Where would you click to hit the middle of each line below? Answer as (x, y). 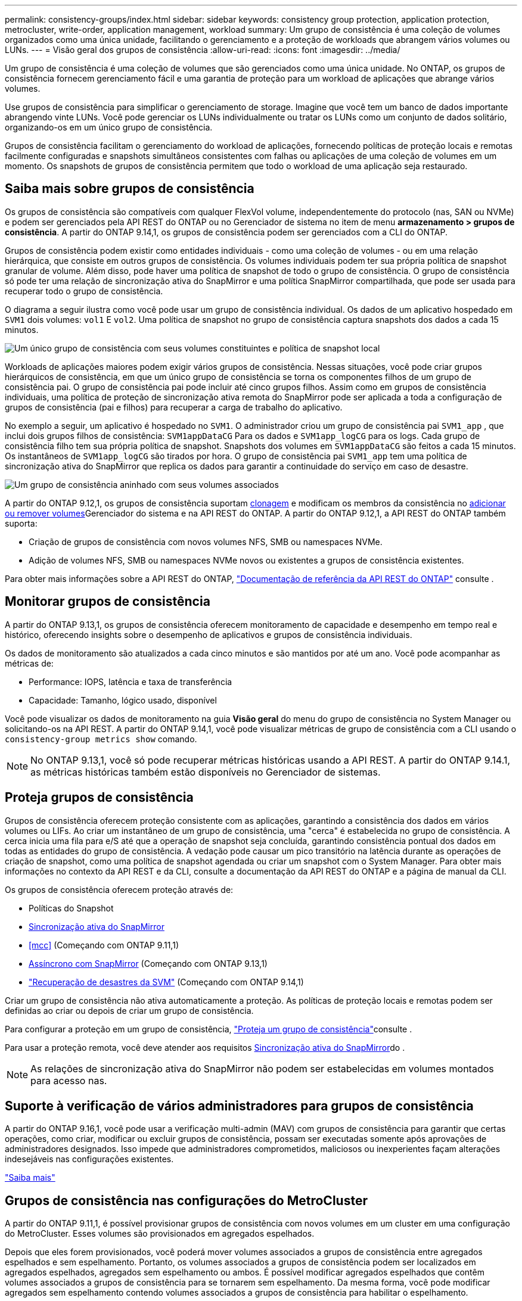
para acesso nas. (69, 1080)
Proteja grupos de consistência (99, 798)
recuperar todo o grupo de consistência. (84, 291)
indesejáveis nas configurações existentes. (89, 1159)
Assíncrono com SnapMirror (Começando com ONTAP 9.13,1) (148, 963)
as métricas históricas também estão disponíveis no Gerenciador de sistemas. (206, 772)
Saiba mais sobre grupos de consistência (130, 189)
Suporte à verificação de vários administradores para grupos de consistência (239, 1106)
